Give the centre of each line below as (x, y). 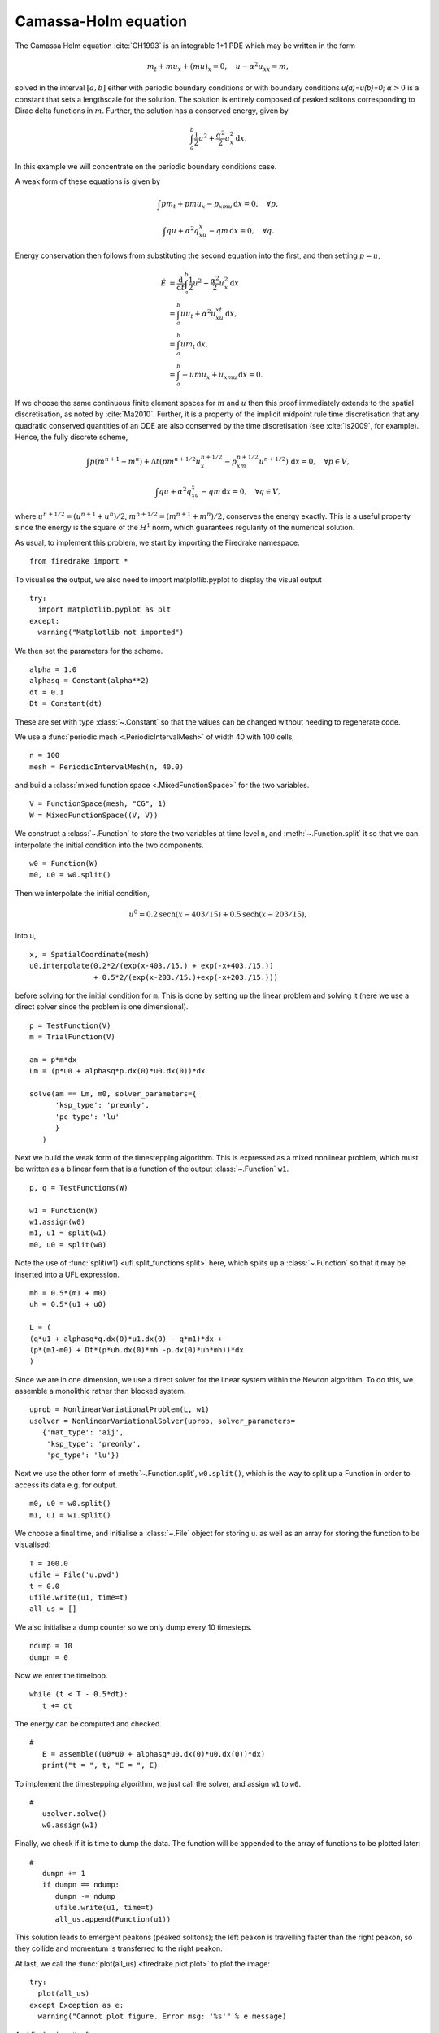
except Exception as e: (77, 2005)
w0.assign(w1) (70, 1825)
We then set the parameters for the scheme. (89, 651)
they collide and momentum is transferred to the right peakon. (119, 1948)
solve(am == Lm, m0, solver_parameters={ (113, 1094)
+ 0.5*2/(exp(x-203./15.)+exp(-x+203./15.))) (186, 977)
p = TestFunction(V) (70, 1025)
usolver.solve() (74, 1814)
